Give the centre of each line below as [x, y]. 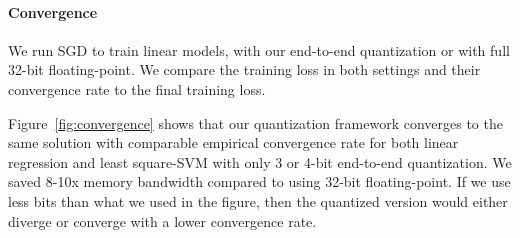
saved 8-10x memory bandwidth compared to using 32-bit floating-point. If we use [259, 181]
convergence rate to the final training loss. [137, 88]
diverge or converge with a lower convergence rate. [162, 220]
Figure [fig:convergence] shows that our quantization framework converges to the [255, 122]
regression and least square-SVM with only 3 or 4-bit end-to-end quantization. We [260, 161]
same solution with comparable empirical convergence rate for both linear [233, 142]
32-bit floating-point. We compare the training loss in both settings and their [244, 69]
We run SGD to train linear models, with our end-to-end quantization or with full [259, 49]
